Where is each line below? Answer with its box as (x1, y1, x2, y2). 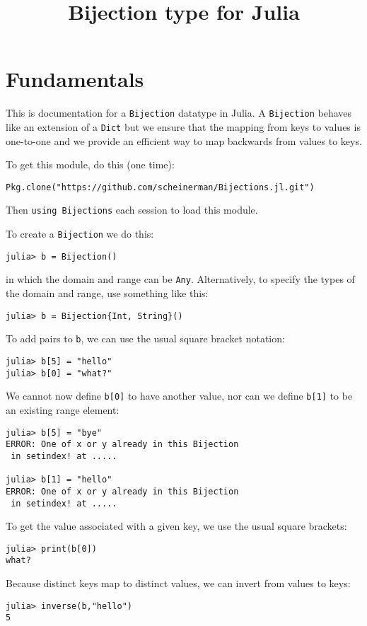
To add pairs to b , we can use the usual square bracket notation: (6, 331, 285, 346)
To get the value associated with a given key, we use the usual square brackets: (6, 518, 347, 533)
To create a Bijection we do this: (6, 226, 154, 241)
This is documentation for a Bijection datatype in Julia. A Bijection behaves (6, 105, 352, 120)
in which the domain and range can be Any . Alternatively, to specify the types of (6, 272, 355, 286)
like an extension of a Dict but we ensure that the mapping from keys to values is (6, 119, 361, 134)
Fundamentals (6, 64, 144, 93)
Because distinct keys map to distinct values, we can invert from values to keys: (6, 576, 351, 591)
